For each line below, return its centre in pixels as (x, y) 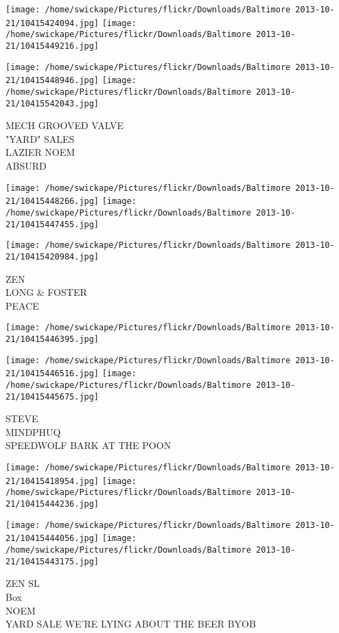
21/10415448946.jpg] (52, 81)
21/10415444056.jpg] (52, 539)
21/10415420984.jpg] (52, 256)
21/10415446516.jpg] (52, 374)
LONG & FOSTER (46, 292)
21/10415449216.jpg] (52, 46)
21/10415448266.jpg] (52, 202)
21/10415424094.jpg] (52, 23)
